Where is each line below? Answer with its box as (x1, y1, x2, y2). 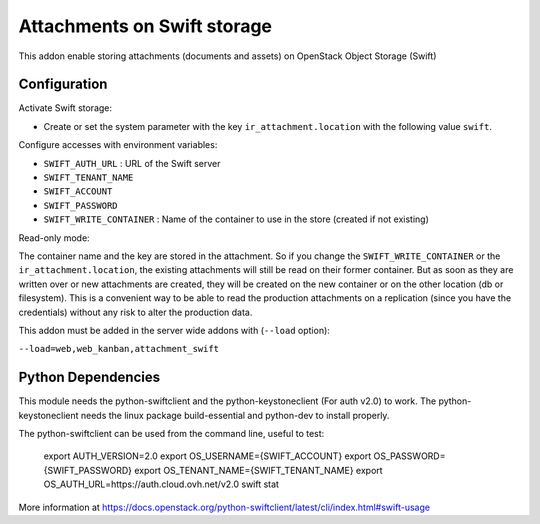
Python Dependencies (18, 369, 160, 386)
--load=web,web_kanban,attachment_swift (18, 343, 220, 355)
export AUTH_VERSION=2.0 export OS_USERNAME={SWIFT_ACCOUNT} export (43, 450, 372, 462)
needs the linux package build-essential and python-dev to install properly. (80, 409, 390, 421)
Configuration (18, 76, 108, 93)
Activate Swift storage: (18, 102, 113, 114)
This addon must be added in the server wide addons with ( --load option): (18, 324, 330, 336)
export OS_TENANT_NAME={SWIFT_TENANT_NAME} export (133, 464, 384, 476)
